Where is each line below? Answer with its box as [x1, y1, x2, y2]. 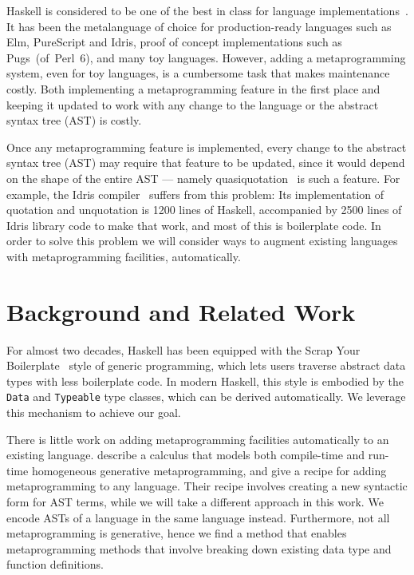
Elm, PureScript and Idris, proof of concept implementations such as [6, 34, 342, 50]
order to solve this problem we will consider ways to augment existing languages [6, 232, 398, 249]
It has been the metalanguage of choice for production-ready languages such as [6, 18, 392, 34]
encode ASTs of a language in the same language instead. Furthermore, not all [6, 509, 390, 525]
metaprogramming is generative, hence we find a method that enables [6, 525, 347, 541]
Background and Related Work [6, 295, 356, 327]
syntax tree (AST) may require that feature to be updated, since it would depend [6, 154, 405, 171]
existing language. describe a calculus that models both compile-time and [6, 446, 365, 463]
